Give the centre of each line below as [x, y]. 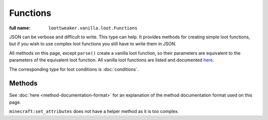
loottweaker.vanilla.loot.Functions [93, 28]
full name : [20, 28]
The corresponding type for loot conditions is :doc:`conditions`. [74, 69]
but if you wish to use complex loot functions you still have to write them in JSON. [93, 44]
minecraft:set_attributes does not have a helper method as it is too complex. [94, 112]
